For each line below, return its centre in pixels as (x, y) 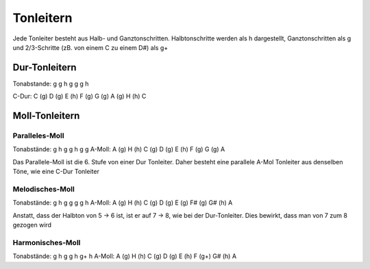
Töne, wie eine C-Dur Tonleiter (56, 172)
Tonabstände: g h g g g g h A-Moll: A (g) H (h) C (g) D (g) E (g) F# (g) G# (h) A (123, 203)
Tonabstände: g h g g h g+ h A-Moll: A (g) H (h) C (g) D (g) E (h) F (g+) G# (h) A (124, 256)
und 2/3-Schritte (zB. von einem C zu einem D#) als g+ (90, 47)
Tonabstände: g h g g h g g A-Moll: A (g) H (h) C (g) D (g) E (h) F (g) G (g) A (119, 149)
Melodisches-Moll (44, 189)
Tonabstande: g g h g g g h (51, 84)
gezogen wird (32, 225)
